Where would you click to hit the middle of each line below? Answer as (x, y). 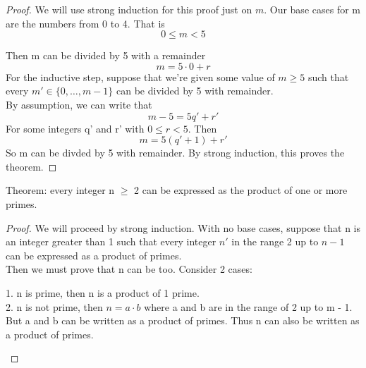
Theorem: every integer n (60, 190)
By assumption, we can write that (79, 104)
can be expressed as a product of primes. (94, 255)
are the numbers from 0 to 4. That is (85, 23)
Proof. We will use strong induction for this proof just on (129, 9)
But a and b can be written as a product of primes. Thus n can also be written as (183, 320)
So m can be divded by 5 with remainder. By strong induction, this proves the (175, 153)
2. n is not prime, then (54, 306)
